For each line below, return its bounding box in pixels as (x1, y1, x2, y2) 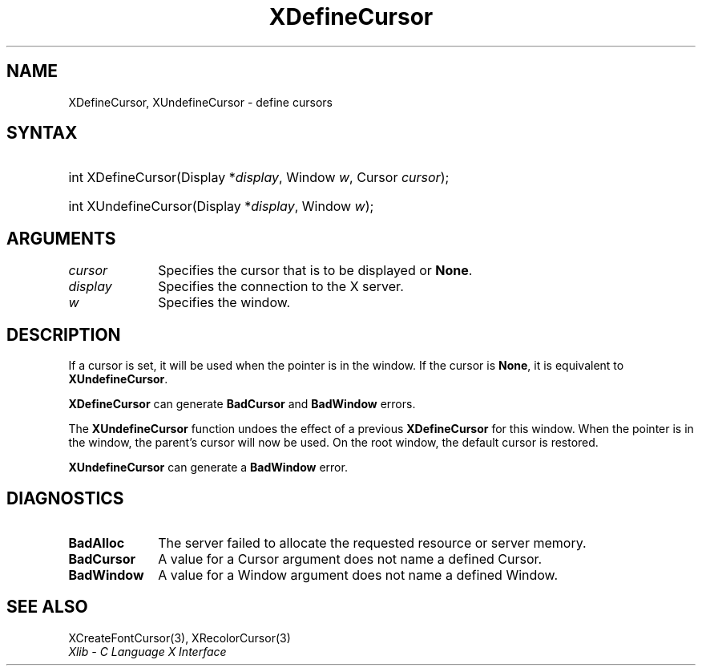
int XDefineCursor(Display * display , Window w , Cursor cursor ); (68, 169, 450, 186)
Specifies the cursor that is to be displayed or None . (158, 262, 473, 279)
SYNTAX (6, 123, 78, 144)
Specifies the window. (158, 294, 291, 311)
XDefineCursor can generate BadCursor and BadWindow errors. (68, 397, 416, 411)
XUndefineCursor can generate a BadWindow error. (68, 460, 348, 475)
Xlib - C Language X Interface (68, 644, 227, 658)
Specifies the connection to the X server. (158, 278, 404, 295)
